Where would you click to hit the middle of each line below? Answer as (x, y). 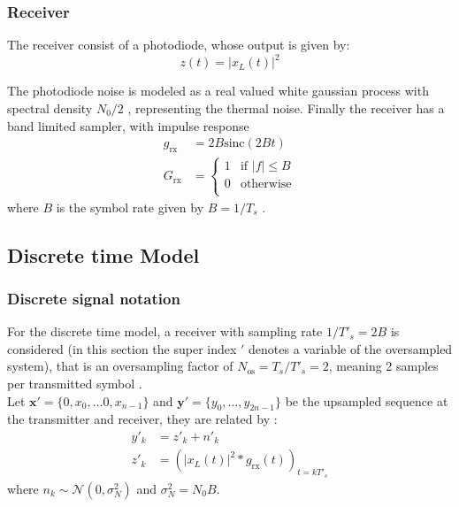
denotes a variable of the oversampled (351, 348)
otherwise (266, 184)
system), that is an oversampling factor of (120, 366)
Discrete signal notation (94, 298)
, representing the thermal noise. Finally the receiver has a (286, 108)
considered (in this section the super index (122, 348)
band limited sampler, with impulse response (128, 125)
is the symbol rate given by (130, 207)
